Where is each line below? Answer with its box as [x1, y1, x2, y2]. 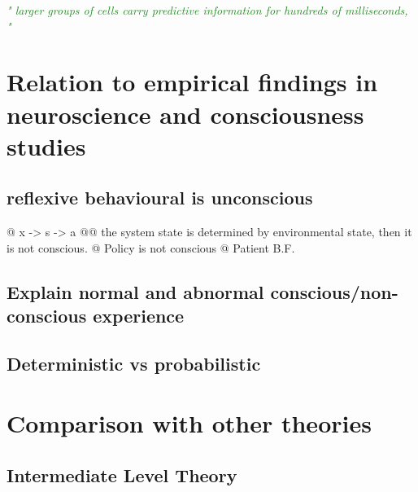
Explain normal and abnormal [7, 279, 264, 304]
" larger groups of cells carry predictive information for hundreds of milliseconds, [7, 2, 408, 18]
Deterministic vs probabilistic [7, 350, 261, 376]
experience [93, 303, 185, 328]
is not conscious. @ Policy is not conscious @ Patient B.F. [7, 239, 295, 256]
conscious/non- [270, 279, 398, 304]
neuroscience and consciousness [7, 97, 364, 130]
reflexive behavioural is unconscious [7, 185, 313, 210]
